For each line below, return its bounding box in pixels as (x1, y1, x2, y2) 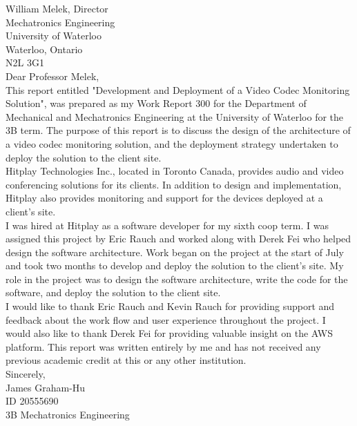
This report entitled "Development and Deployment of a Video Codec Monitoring (6, 82, 350, 97)
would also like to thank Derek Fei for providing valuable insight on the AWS (6, 326, 333, 340)
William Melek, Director (6, 1, 108, 15)
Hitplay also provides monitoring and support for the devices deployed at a (6, 191, 323, 205)
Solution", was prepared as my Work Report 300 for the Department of (6, 96, 307, 110)
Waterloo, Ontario (6, 41, 83, 56)
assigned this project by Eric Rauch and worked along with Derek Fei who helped (6, 231, 351, 246)
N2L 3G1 (6, 55, 44, 70)
